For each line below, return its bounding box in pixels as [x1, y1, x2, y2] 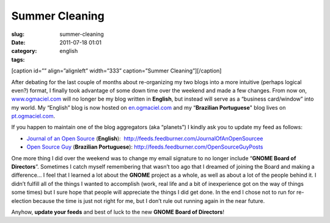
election [11, 197, 32, 204]
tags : [11, 55, 25, 63]
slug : [11, 30, 24, 38]
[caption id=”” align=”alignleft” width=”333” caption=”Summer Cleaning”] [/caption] [11, 67, 222, 74]
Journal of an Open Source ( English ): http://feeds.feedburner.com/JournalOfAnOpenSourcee [26, 135, 263, 142]
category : [11, 48, 37, 55]
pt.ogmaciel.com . [11, 113, 55, 120]
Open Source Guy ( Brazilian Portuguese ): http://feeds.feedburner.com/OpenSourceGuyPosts [26, 143, 263, 150]
